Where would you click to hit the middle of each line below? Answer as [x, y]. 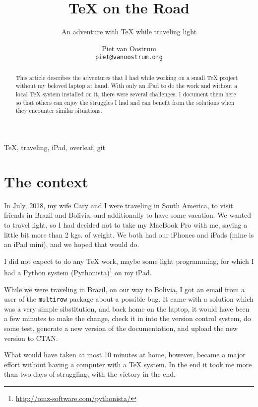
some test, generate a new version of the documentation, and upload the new [121, 328]
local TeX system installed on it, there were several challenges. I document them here [126, 94]
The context [46, 181]
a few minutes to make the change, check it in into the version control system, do [128, 318]
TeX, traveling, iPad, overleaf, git [55, 147]
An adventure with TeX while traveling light [129, 32]
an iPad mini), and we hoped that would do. [72, 244]
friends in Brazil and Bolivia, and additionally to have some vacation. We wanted [128, 215]
